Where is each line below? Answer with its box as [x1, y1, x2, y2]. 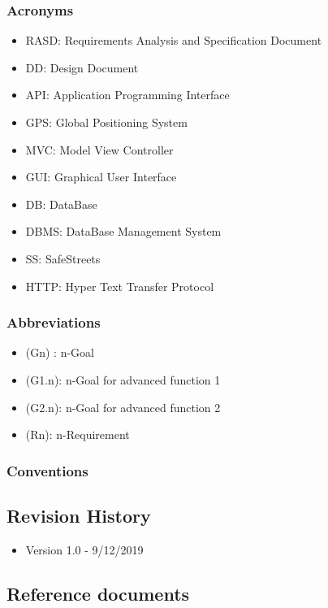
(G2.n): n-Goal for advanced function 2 [25, 398, 221, 415]
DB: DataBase [25, 195, 97, 212]
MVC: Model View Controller [25, 141, 174, 158]
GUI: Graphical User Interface [25, 168, 177, 185]
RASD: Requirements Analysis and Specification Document [25, 32, 322, 49]
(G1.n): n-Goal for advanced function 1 [25, 371, 221, 388]
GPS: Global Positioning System [25, 114, 188, 130]
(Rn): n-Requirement [25, 426, 130, 443]
